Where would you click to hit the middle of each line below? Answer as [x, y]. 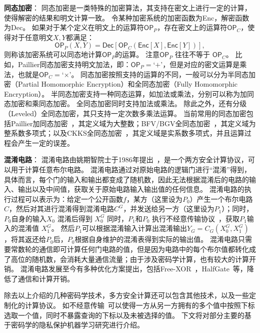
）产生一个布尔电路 [221, 199]
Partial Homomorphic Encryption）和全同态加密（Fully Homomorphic [128, 84]
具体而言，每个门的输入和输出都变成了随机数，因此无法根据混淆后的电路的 [126, 179]
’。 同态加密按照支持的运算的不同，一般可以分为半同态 [159, 74]
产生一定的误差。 [46, 142]
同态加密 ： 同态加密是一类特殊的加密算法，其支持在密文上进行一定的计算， [128, 8]
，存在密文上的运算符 [192, 27]
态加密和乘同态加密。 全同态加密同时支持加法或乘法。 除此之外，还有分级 [125, 103]
